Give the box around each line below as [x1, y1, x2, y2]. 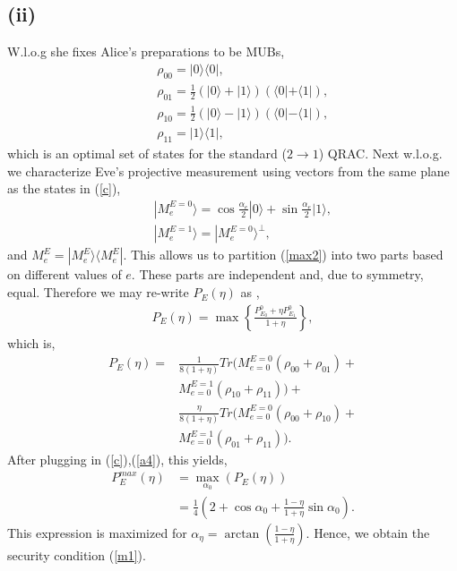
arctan [224, 527, 260, 541]
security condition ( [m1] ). [7, 545, 146, 564]
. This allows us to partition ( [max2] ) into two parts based [123, 245, 444, 264]
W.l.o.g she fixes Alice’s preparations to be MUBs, [7, 42, 285, 61]
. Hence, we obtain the [306, 523, 430, 541]
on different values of [7, 265, 122, 284]
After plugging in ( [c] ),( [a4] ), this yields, [7, 450, 228, 469]
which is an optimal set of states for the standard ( [7, 144, 287, 163]
